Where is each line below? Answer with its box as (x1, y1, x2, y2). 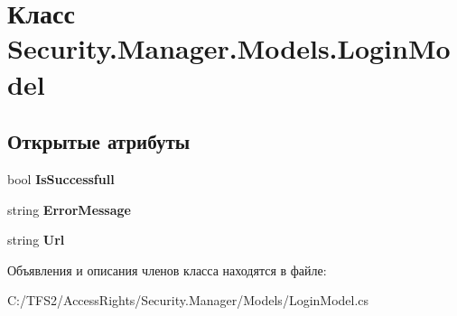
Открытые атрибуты (7, 127, 191, 155)
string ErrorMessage (7, 200, 131, 218)
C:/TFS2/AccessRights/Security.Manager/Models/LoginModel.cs (7, 291, 369, 310)
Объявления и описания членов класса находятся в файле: (7, 260, 327, 279)
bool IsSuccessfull (7, 169, 115, 188)
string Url (7, 230, 65, 249)
